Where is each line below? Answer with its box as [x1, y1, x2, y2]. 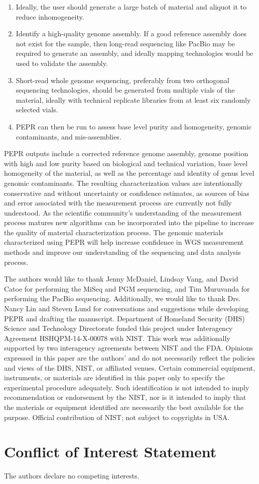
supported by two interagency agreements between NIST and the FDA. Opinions [4, 342, 253, 353]
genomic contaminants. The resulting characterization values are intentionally [4, 177, 243, 188]
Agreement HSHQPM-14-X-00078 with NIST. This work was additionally [4, 332, 230, 343]
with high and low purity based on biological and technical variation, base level [4, 158, 248, 168]
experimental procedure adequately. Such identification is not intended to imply [4, 382, 249, 392]
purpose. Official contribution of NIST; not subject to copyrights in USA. [4, 411, 230, 422]
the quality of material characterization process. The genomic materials [4, 227, 223, 237]
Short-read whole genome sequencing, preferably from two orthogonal [16, 75, 229, 85]
